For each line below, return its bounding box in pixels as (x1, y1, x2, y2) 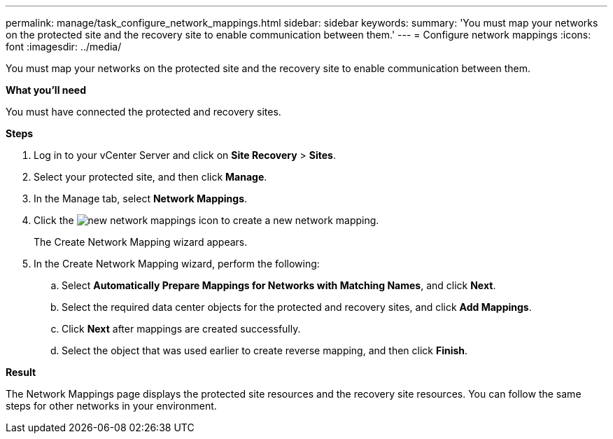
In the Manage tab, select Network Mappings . (34, 193, 248, 204)
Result (6, 366, 36, 378)
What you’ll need (6, 84, 86, 96)
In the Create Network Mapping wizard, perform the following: (34, 258, 320, 270)
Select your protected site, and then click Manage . (34, 171, 267, 183)
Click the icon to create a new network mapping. (34, 214, 379, 226)
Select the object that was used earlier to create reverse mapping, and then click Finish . (62, 344, 468, 356)
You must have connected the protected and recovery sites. (6, 106, 281, 118)
